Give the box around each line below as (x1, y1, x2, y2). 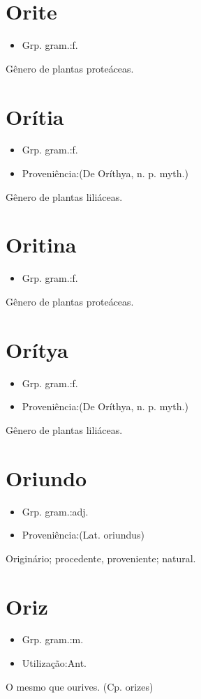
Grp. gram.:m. (22, 632, 84, 647)
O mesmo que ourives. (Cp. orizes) (6, 679, 154, 693)
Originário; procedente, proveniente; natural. (6, 550, 196, 565)
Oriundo (6, 463, 87, 492)
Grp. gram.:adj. (22, 504, 89, 518)
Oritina (6, 230, 77, 259)
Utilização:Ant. (22, 656, 87, 670)
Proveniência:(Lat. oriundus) (22, 527, 144, 542)
